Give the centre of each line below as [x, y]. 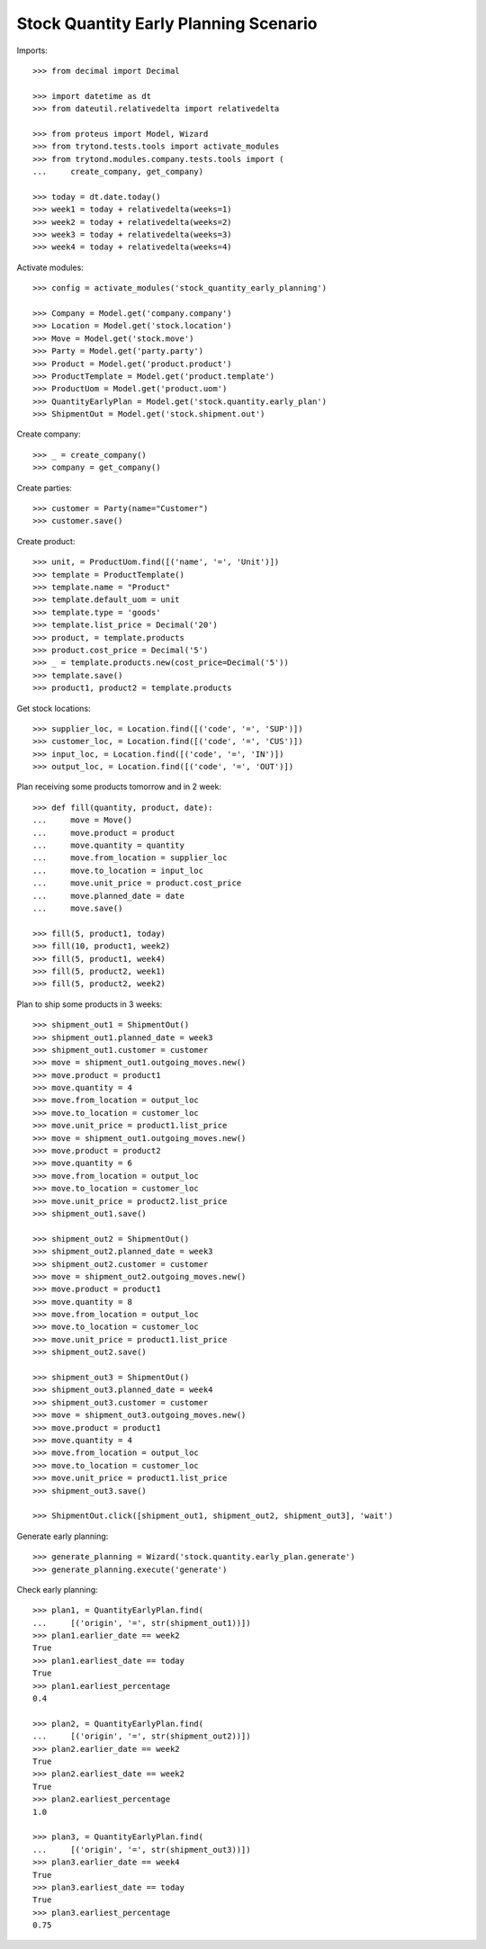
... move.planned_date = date [108, 896]
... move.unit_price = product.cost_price [137, 883]
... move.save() [78, 908]
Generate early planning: [63, 1536]
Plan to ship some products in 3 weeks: [90, 1004]
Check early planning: [57, 1589]
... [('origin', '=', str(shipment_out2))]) [142, 1736]
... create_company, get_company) [118, 172]
